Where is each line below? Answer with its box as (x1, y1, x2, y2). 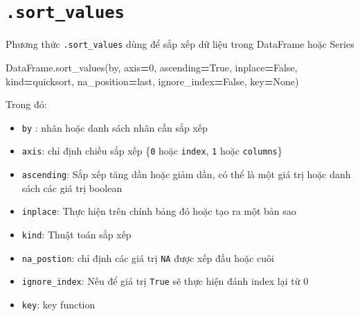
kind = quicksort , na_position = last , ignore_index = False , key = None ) (6, 73, 299, 88)
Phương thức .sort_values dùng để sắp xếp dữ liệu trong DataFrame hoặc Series (6, 37, 354, 51)
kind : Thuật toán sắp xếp (21, 227, 132, 241)
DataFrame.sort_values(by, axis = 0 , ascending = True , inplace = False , (6, 60, 298, 74)
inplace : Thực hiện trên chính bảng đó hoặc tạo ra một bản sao (21, 204, 296, 218)
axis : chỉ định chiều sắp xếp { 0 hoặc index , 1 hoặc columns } (21, 143, 282, 158)
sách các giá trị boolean (21, 180, 123, 195)
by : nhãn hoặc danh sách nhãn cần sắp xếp (21, 120, 208, 134)
